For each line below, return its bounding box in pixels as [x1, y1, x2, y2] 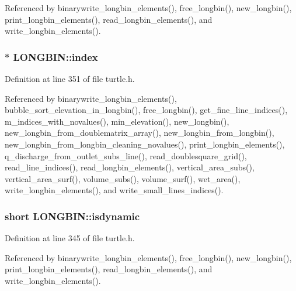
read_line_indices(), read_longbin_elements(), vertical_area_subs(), [5, 161, 255, 173]
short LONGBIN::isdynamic [5, 208, 140, 223]
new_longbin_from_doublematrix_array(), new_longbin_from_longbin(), [5, 126, 274, 139]
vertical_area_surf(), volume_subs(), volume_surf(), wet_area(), [5, 172, 241, 184]
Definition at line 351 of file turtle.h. [5, 73, 135, 84]
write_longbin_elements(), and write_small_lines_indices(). [5, 184, 224, 196]
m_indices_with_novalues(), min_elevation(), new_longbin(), [5, 115, 229, 127]
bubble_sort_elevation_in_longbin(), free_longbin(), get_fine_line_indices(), [5, 104, 288, 116]
